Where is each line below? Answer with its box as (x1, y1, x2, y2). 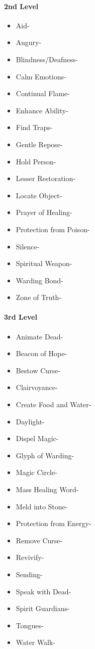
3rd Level (4, 312, 37, 322)
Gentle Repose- (16, 139, 63, 149)
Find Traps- (16, 122, 53, 133)
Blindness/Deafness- (16, 54, 78, 64)
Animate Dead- (16, 331, 63, 341)
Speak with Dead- (16, 586, 71, 596)
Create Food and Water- (16, 399, 91, 410)
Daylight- (16, 416, 45, 426)
